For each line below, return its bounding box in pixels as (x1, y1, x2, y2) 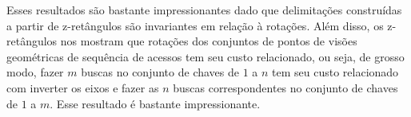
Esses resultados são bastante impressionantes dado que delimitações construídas (6, 2, 402, 18)
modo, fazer (6, 64, 64, 80)
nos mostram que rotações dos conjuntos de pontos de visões (60, 33, 357, 49)
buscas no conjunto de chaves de (81, 64, 239, 80)
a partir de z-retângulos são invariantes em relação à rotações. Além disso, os (6, 17, 384, 33)
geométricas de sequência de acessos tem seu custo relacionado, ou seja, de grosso (6, 48, 405, 64)
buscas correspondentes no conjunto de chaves (173, 79, 398, 96)
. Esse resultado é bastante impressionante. (50, 95, 261, 111)
